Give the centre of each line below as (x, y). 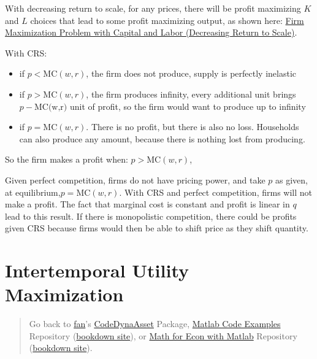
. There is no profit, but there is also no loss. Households (193, 127)
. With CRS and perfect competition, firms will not (216, 192)
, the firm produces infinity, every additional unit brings (191, 94)
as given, (291, 179)
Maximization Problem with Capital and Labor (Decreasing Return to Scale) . (151, 32)
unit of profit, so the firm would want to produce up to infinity (188, 106)
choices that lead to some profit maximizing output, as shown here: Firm (167, 20)
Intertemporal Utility (97, 270)
